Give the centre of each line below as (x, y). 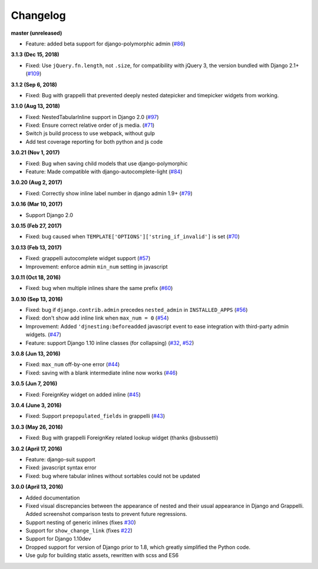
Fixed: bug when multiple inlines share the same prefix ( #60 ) (99, 288)
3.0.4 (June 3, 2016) (36, 405)
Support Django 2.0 (49, 215)
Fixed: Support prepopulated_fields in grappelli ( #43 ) (95, 416)
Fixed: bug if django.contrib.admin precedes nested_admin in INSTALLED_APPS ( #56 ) (137, 310)
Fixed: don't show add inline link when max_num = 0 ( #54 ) (97, 318)
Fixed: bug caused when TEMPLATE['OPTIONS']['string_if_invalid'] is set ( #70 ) (133, 236)
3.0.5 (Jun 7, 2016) (34, 384)
